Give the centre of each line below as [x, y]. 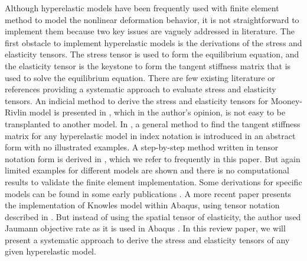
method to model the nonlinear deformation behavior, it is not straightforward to [152, 19]
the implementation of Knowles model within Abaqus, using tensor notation [142, 205]
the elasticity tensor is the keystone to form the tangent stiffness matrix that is [148, 65]
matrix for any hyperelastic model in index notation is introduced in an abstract [150, 135]
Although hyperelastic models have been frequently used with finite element [142, 8]
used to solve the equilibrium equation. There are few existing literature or [140, 77]
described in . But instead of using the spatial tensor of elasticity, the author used [153, 216]
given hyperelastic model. [50, 251]
